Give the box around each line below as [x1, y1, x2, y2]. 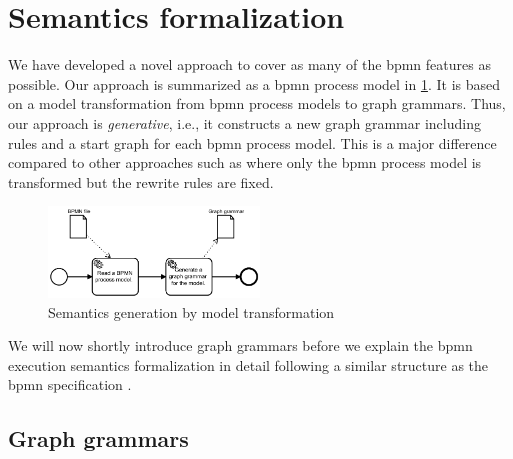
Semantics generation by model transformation [48, 301, 335, 322]
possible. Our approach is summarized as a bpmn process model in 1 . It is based [8, 73, 501, 94]
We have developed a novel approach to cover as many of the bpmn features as [8, 54, 491, 75]
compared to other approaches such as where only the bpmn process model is [8, 152, 482, 173]
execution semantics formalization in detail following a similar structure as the [8, 354, 489, 375]
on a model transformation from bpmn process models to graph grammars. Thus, [8, 93, 506, 114]
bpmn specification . [8, 374, 132, 395]
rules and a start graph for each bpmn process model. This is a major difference [8, 132, 497, 153]
